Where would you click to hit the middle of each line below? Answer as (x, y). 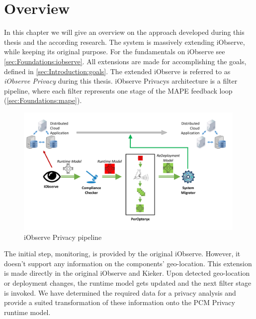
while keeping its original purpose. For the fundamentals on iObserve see (115, 52)
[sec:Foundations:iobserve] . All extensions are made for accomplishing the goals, (125, 61)
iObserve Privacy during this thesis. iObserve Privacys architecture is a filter (121, 81)
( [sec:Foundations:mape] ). (43, 100)
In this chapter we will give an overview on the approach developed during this (124, 32)
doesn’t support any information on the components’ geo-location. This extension (128, 263)
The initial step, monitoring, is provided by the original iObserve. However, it (122, 254)
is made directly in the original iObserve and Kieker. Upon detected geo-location (127, 273)
